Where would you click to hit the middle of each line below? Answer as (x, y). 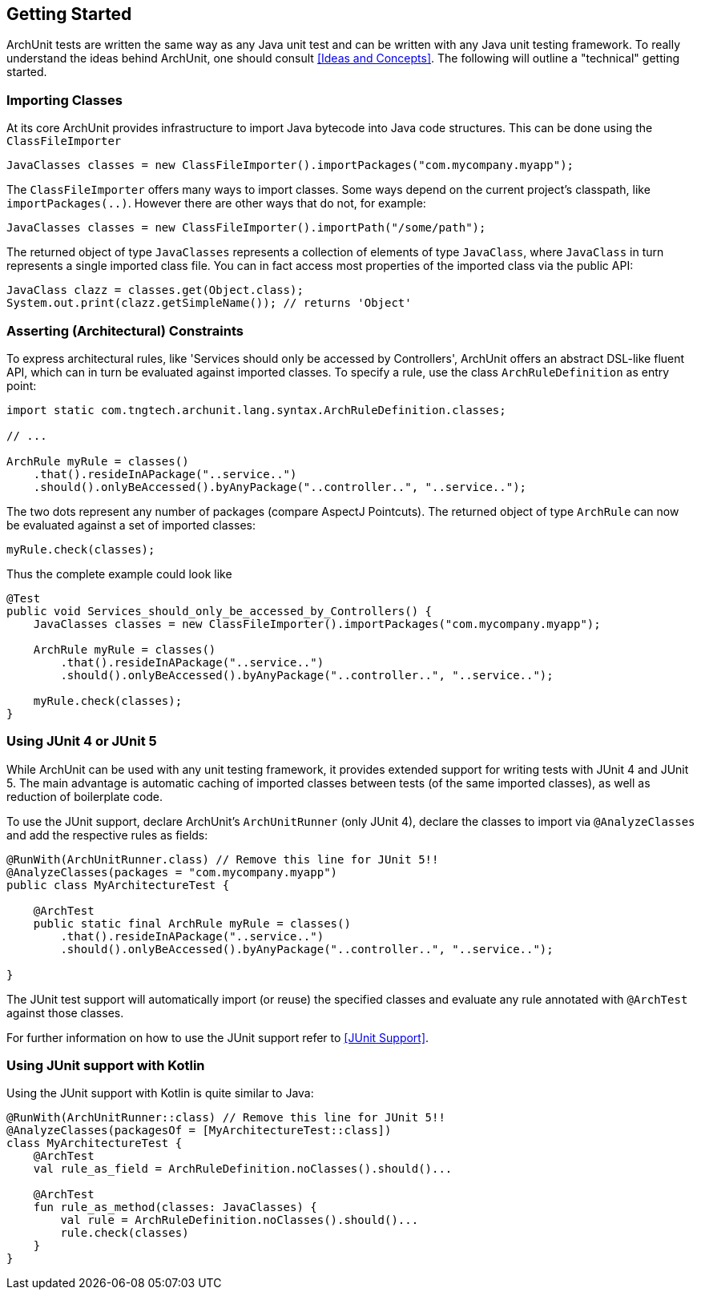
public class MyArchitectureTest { (118, 885)
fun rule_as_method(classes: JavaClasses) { (175, 1207)
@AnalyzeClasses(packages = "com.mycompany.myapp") (172, 872)
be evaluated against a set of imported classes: (131, 525)
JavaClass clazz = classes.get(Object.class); (155, 290)
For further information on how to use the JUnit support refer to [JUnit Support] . (218, 1037)
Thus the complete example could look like (119, 574)
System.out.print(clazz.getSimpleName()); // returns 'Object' (209, 303)
